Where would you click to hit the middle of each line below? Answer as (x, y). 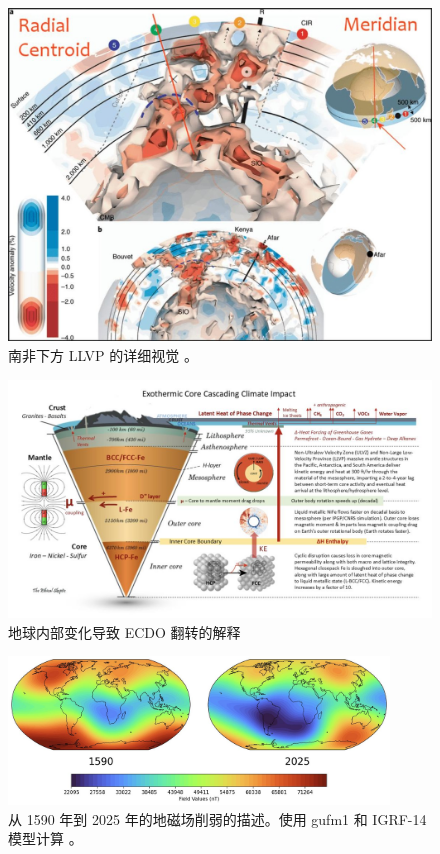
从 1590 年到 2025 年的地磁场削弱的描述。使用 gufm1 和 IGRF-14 (217, 818)
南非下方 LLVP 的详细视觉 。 (103, 354)
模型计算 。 (45, 838)
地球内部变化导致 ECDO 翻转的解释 (124, 631)
